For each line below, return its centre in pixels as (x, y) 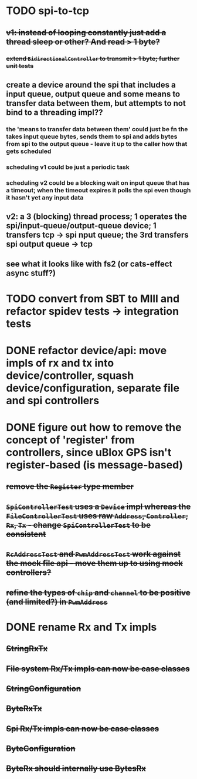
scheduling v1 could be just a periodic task (68, 167)
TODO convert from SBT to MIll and (93, 299)
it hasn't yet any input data (45, 197)
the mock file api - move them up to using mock (95, 563)
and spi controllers (53, 400)
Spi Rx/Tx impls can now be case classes (83, 729)
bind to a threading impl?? (55, 112)
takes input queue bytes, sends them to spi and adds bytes (92, 137)
